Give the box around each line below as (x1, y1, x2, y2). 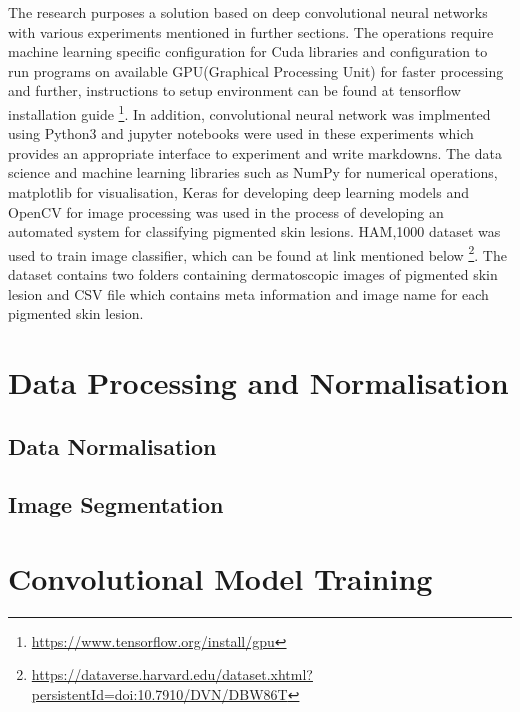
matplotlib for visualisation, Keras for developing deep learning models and (8, 182, 469, 202)
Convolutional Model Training (8, 557, 433, 598)
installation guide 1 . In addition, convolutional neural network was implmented (8, 100, 491, 124)
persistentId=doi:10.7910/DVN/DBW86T (31, 684, 288, 705)
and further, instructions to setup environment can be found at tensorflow (8, 80, 461, 101)
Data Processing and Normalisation (8, 362, 509, 402)
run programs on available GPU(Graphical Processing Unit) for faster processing (8, 60, 504, 81)
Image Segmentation (8, 489, 224, 520)
